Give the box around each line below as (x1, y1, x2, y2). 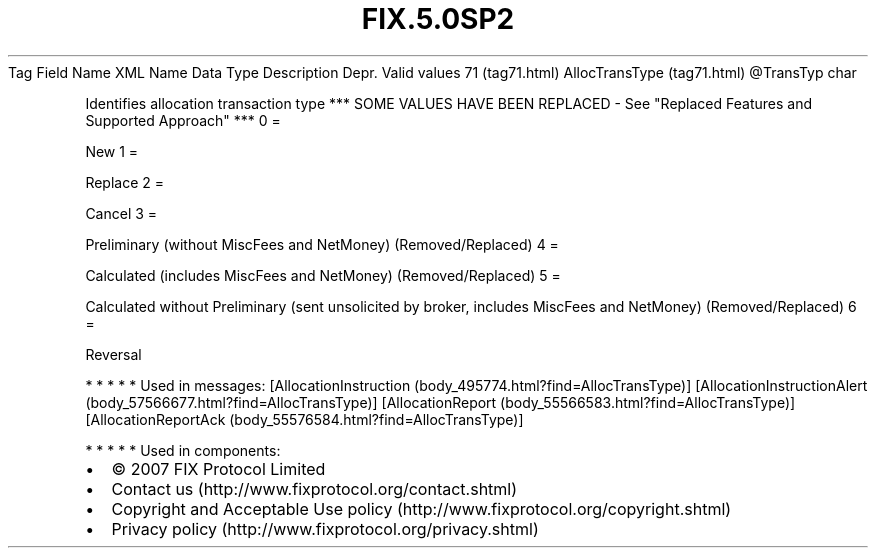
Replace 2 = (85, 173, 165, 191)
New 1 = (85, 142, 139, 160)
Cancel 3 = (85, 204, 158, 222)
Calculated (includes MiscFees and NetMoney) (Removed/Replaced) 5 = (85, 266, 561, 284)
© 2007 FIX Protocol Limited (111, 458, 326, 479)
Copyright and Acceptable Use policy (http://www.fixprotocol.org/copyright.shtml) (111, 498, 732, 519)
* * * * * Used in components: (85, 441, 281, 459)
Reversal (85, 345, 142, 363)
